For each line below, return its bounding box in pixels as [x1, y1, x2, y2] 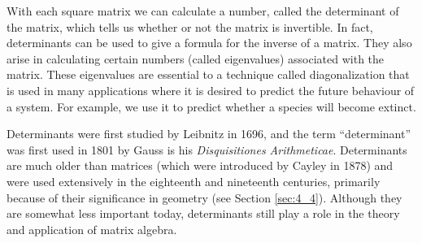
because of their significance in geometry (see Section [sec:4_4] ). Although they [7, 189, 402, 206]
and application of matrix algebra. [7, 220, 177, 237]
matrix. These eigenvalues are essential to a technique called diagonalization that [7, 66, 410, 83]
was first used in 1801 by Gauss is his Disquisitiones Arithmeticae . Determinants [7, 141, 407, 158]
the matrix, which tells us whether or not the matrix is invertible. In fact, [7, 18, 373, 35]
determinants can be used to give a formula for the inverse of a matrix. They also [7, 34, 412, 51]
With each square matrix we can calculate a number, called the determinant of [7, 2, 399, 19]
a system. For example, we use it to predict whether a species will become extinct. [7, 98, 416, 115]
